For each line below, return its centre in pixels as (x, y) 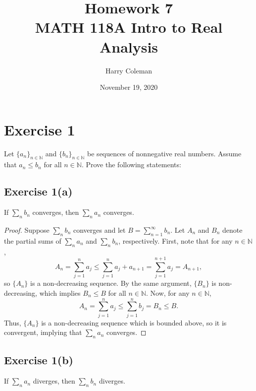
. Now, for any (168, 293)
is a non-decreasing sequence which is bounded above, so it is (134, 322)
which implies (60, 293)
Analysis (129, 46)
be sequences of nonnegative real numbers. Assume (164, 153)
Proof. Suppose (27, 230)
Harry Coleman (129, 70)
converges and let (99, 230)
